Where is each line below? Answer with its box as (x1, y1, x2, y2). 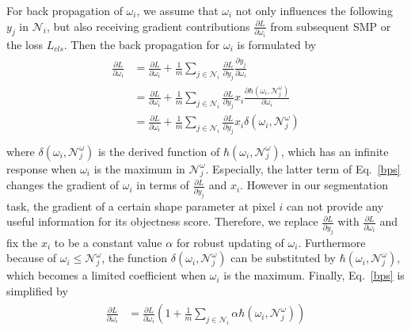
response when (6, 160, 77, 177)
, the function (101, 249, 168, 266)
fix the (6, 234, 38, 250)
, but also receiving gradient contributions (46, 17, 250, 34)
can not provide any (286, 197, 384, 214)
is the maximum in (93, 160, 185, 177)
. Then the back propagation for (63, 36, 220, 52)
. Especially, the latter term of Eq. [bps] (205, 160, 401, 177)
